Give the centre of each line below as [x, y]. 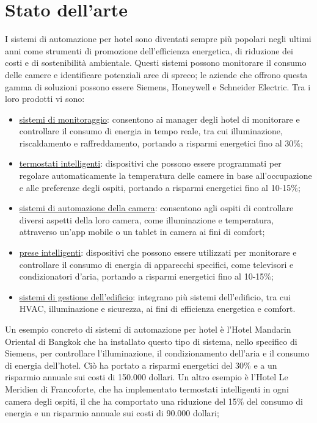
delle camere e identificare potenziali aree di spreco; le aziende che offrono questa [156, 74]
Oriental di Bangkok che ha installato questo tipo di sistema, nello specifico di [151, 341]
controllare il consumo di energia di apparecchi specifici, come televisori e [156, 264]
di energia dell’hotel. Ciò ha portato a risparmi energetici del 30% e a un [141, 365]
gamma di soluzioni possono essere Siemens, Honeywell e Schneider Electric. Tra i [158, 86]
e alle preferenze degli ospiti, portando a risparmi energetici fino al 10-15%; [160, 187]
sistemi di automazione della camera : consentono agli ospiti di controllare [156, 208]
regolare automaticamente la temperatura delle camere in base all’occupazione [166, 175]
